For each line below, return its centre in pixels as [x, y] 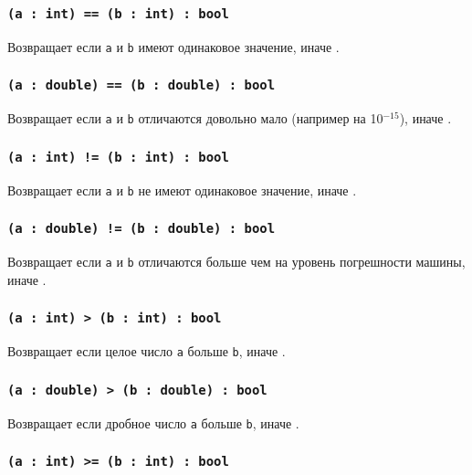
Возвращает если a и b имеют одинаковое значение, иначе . [173, 46]
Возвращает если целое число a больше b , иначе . [147, 351]
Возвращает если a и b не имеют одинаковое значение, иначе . [182, 190]
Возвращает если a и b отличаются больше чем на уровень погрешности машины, [236, 262]
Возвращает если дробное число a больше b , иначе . [153, 422]
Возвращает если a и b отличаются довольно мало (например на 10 [195, 118]
